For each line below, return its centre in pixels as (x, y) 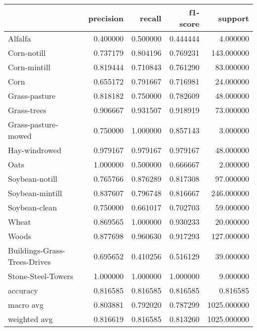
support (234, 18)
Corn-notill (27, 53)
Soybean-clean (33, 207)
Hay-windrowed (35, 150)
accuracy (23, 290)
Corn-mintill (29, 67)
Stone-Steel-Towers (41, 276)
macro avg (26, 305)
